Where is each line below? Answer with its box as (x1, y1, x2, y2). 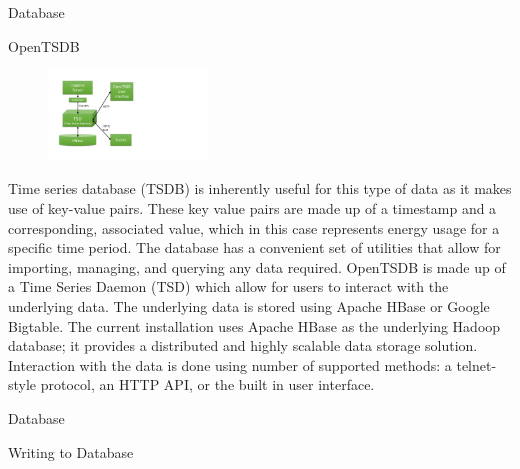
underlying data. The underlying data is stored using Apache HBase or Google (8, 295, 490, 316)
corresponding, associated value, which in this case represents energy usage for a (8, 217, 500, 238)
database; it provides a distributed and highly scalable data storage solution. (8, 335, 478, 356)
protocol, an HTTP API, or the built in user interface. (40, 374, 375, 395)
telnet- (456, 354, 497, 375)
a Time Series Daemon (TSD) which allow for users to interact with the (8, 276, 449, 297)
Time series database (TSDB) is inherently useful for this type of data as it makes (8, 178, 512, 199)
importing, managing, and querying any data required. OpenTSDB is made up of (8, 256, 506, 277)
